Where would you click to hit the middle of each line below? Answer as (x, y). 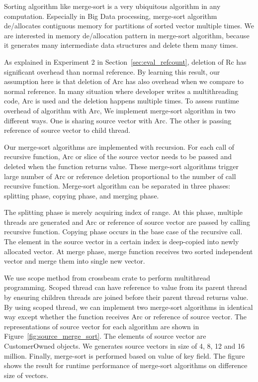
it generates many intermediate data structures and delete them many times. (121, 45)
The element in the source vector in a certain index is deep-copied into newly (122, 241)
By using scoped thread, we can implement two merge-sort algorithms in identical (129, 307)
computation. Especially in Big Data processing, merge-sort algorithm (111, 16)
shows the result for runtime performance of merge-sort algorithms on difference (126, 365)
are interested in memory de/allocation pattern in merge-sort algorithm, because (127, 35)
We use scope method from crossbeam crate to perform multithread (107, 277)
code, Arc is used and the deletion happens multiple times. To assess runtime (122, 101)
